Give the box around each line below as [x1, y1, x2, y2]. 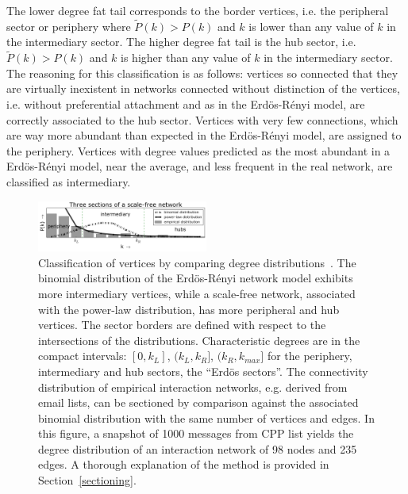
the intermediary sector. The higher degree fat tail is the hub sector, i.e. [6, 33, 356, 50]
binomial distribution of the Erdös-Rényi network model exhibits [38, 270, 353, 286]
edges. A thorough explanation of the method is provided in [38, 456, 329, 473]
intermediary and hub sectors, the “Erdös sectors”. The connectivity [38, 362, 368, 379]
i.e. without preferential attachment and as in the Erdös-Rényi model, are [6, 96, 365, 112]
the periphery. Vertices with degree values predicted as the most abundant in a [6, 142, 391, 159]
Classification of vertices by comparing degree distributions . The [38, 254, 356, 270]
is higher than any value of [121, 49, 251, 66]
